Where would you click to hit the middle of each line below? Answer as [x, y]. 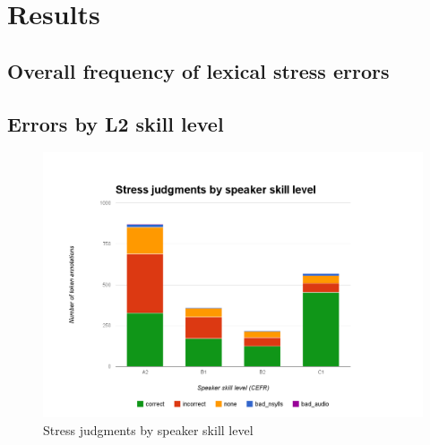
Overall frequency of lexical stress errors [198, 70]
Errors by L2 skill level [116, 123]
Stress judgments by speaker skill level [148, 430]
